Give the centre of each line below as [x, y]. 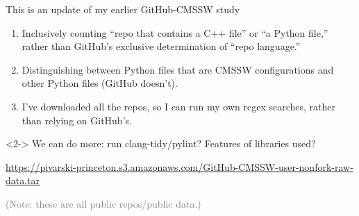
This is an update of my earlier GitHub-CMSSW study [123, 9]
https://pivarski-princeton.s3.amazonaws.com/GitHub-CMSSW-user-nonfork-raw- [179, 166]
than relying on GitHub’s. [77, 120]
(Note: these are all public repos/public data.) [103, 203]
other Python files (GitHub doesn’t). [100, 83]
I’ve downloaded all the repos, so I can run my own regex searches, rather [179, 106]
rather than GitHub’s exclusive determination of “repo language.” [161, 46]
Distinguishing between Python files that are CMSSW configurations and [178, 69]
